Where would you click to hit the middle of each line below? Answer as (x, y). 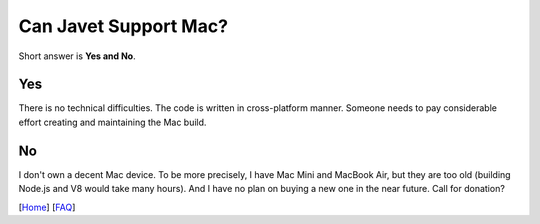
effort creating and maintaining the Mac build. (112, 122)
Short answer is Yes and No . (77, 56)
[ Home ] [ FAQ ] (47, 207)
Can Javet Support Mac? (123, 26)
